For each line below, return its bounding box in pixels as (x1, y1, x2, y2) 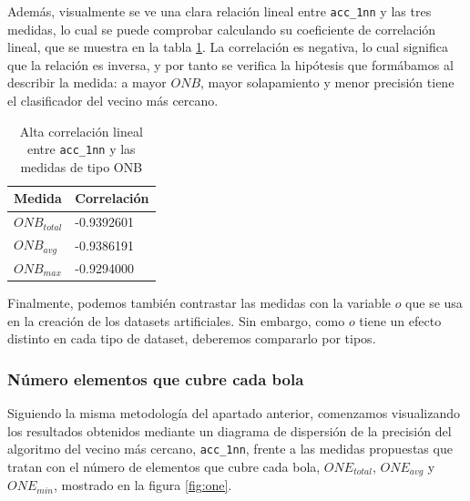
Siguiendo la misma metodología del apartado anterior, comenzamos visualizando (7, 403, 460, 422)
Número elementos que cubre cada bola (7, 367, 304, 390)
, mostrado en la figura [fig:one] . (53, 475, 232, 495)
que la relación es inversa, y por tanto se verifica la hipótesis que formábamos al (7, 55, 454, 74)
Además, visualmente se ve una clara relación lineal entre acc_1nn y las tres (7, 2, 432, 20)
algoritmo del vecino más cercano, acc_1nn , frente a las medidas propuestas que (7, 439, 453, 458)
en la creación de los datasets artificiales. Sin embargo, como (7, 311, 345, 330)
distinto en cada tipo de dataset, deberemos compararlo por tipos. (7, 329, 376, 348)
